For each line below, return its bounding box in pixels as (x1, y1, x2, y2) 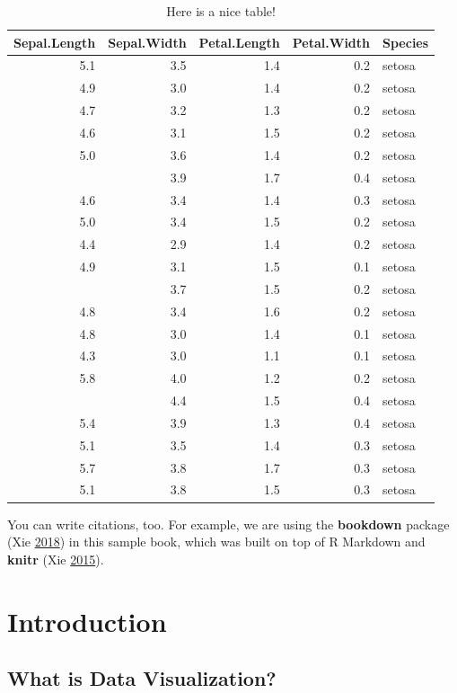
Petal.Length (198, 32, 280, 51)
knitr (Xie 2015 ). (7, 549, 104, 568)
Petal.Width (292, 32, 371, 51)
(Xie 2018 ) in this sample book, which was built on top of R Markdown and (7, 532, 426, 551)
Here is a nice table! (166, 2, 276, 20)
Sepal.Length (13, 32, 96, 51)
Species (382, 32, 429, 51)
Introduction (7, 602, 167, 639)
